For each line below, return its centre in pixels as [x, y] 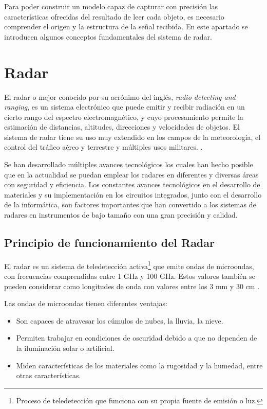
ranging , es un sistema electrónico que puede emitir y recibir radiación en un [125, 107]
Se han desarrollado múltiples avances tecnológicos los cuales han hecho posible [129, 164]
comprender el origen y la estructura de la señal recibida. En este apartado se [126, 26]
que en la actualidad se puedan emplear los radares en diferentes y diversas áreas [131, 174]
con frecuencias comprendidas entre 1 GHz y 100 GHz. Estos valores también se [130, 276]
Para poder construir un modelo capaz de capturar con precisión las [111, 6]
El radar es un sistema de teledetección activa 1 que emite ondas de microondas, [129, 265]
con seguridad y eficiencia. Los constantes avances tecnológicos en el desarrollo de [132, 184]
